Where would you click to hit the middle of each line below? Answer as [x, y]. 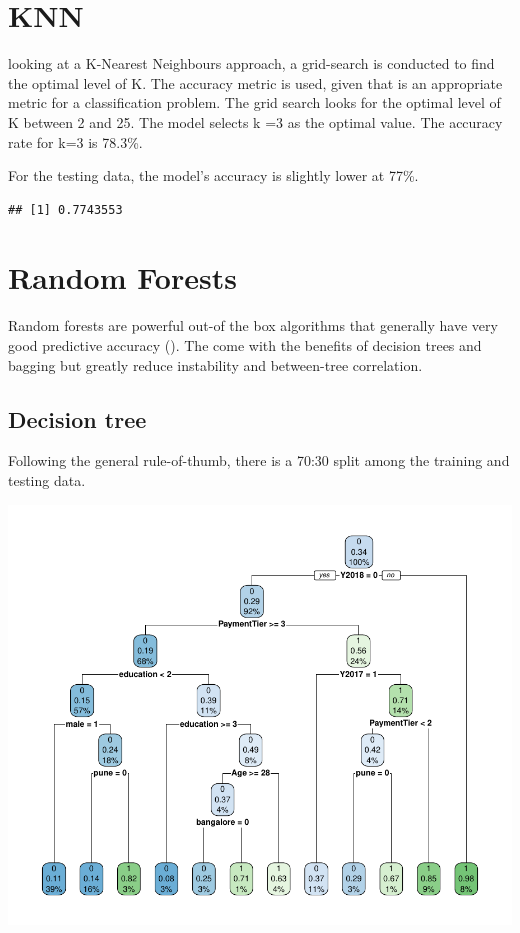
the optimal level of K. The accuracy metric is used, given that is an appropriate [255, 82]
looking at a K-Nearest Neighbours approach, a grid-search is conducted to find [251, 63]
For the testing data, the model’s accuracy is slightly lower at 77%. [213, 175]
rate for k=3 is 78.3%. [75, 141]
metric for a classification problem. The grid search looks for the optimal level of [254, 102]
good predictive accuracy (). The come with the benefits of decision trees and [245, 345]
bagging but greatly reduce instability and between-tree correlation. [215, 364]
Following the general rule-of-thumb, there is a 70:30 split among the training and [259, 460]
